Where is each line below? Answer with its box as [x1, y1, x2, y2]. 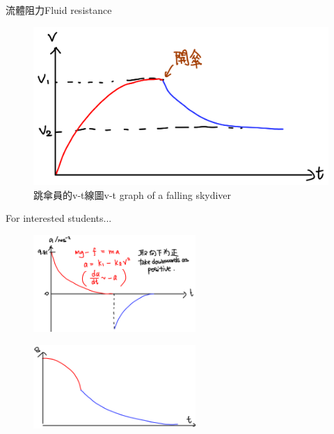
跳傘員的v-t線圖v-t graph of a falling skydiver [33, 187, 232, 202]
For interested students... [6, 211, 112, 225]
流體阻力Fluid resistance [6, 3, 112, 17]
